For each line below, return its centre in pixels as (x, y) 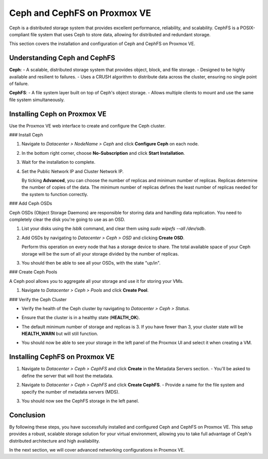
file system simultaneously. (37, 100)
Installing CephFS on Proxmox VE (62, 357)
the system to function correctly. (55, 194)
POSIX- (248, 28)
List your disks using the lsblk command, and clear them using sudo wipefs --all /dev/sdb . (114, 229)
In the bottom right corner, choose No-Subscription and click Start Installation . (103, 153)
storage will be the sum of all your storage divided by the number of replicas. (100, 254)
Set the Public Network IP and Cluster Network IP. (73, 171)
